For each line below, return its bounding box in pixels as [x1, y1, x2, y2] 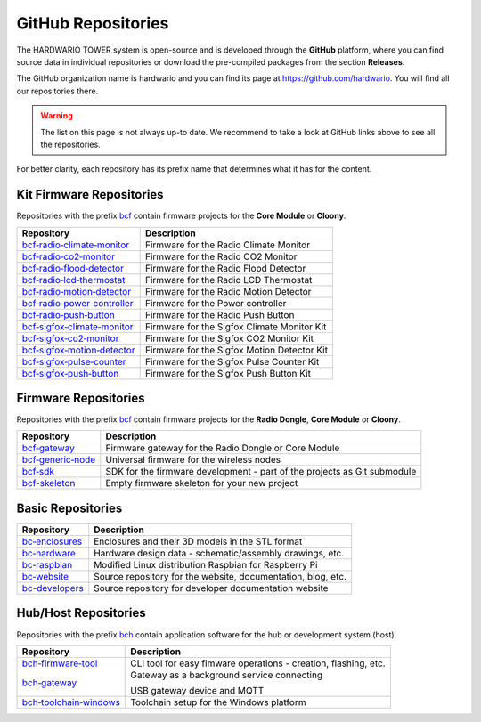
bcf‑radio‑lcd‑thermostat [21, 273, 126, 286]
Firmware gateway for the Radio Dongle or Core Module [105, 442, 340, 454]
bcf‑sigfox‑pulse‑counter [21, 355, 126, 368]
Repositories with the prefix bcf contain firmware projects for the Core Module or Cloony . [16, 210, 346, 222]
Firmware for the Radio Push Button [144, 308, 295, 320]
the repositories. [40, 139, 102, 150]
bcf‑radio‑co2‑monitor [21, 250, 116, 263]
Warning [40, 110, 73, 121]
